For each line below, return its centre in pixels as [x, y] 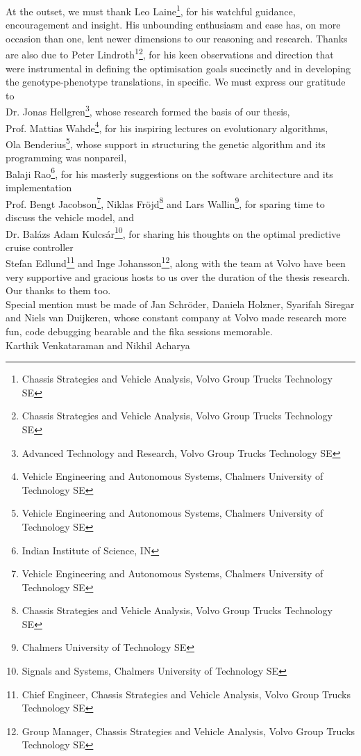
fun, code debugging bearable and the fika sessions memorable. [139, 331]
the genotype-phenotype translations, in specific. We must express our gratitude [176, 82]
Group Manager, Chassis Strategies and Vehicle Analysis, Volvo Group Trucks [188, 731]
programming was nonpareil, [66, 158]
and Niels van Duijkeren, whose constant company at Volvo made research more [176, 317]
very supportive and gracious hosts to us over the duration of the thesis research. [178, 276]
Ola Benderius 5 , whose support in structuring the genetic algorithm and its [166, 143]
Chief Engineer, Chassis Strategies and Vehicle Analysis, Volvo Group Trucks [186, 694]
